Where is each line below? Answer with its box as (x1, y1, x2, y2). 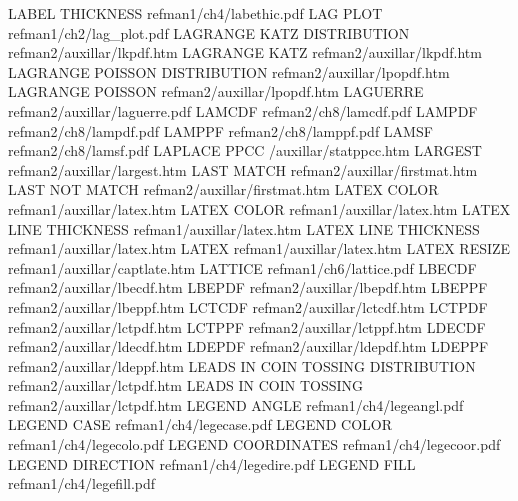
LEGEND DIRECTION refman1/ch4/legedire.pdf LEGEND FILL (8, 453, 416, 474)
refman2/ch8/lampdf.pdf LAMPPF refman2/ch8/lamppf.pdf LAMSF (8, 120, 433, 141)
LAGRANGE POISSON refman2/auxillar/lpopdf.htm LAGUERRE (8, 81, 424, 102)
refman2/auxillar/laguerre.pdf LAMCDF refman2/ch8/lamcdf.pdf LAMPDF (8, 100, 478, 121)
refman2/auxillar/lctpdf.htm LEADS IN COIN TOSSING (8, 375, 364, 396)
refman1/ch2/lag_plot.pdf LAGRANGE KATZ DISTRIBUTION (8, 22, 410, 43)
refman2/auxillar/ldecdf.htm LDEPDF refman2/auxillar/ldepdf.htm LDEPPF (8, 336, 489, 357)
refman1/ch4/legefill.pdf (8, 473, 156, 494)
